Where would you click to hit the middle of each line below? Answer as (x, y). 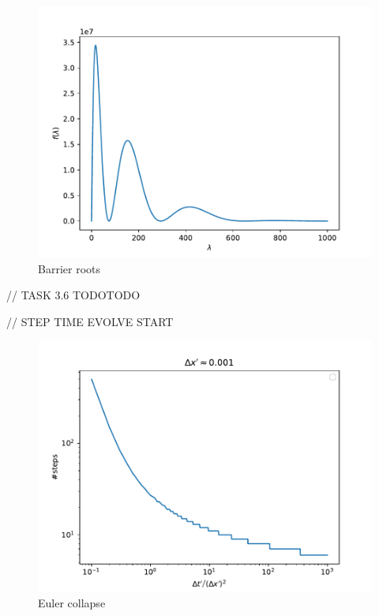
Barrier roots (69, 268)
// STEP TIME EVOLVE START (90, 321)
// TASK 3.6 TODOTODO (73, 295)
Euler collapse (72, 602)
